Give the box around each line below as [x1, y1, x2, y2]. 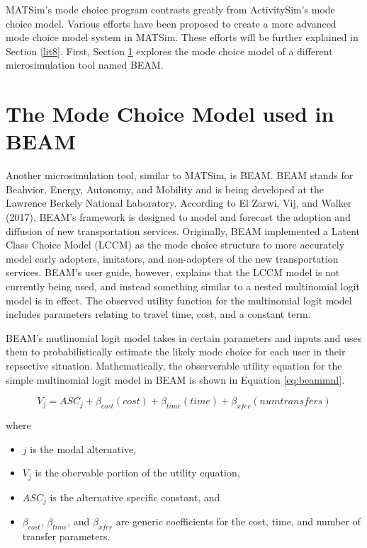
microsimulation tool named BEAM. [6, 57, 164, 72]
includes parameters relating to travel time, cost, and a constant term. [6, 307, 311, 321]
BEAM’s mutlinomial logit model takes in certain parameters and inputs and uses [6, 330, 362, 345]
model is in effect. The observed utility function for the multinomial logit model [6, 292, 352, 307]
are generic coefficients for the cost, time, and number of [115, 514, 361, 529]
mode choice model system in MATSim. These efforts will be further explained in [6, 30, 358, 45]
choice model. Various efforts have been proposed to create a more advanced [6, 16, 337, 30]
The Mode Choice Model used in [6, 99, 334, 128]
